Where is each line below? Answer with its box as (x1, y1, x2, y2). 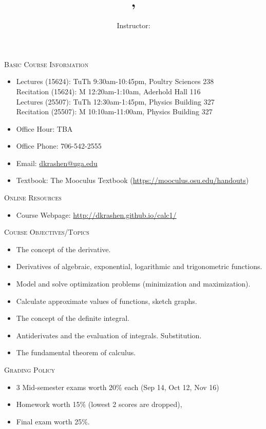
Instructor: (117, 20, 150, 31)
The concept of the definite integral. (16, 313, 129, 323)
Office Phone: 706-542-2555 (16, 140, 102, 151)
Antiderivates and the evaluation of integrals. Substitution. (16, 330, 202, 340)
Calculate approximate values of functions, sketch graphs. (16, 295, 197, 306)
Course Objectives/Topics (4, 227, 89, 237)
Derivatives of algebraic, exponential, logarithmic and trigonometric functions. (16, 261, 262, 272)
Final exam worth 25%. (16, 416, 90, 426)
